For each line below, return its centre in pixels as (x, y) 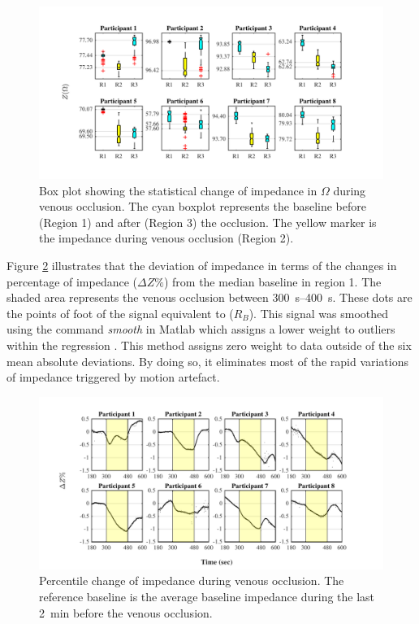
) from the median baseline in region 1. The (272, 281)
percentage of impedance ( (72, 281)
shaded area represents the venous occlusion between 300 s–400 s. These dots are (209, 297)
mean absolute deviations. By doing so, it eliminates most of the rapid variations (208, 361)
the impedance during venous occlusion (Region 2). (166, 238)
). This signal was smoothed (319, 313)
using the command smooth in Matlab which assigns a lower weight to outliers (201, 329)
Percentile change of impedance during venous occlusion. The (192, 580)
